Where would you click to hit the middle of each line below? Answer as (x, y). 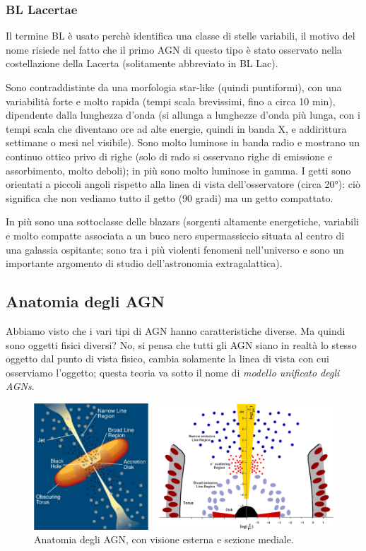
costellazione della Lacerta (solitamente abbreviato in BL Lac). (142, 63)
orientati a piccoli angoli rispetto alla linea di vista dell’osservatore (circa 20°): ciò (183, 184)
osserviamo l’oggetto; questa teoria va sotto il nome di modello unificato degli (173, 372)
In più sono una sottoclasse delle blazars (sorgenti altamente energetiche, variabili (182, 221)
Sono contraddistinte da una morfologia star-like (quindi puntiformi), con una (174, 87)
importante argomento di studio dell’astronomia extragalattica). (144, 263)
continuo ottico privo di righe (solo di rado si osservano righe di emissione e (169, 156)
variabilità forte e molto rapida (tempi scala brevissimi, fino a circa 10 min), (171, 101)
